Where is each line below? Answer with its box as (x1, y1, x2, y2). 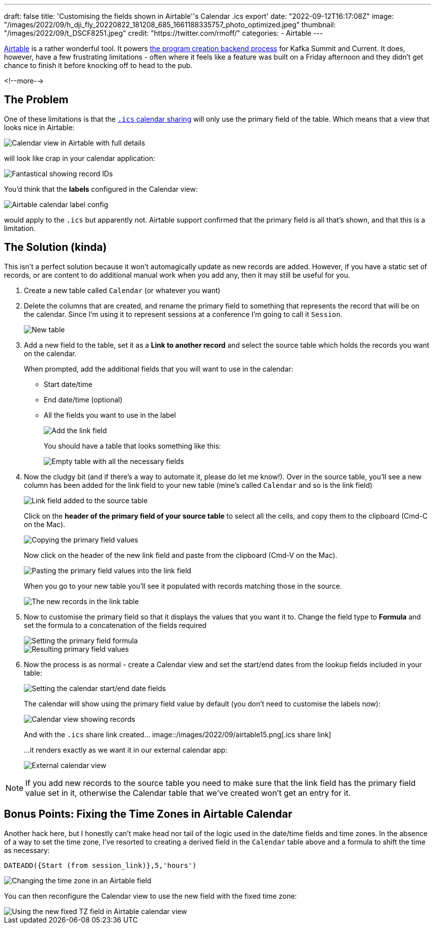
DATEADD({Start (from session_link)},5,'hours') (4, 861, 197, 869)
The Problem (4, 93, 69, 106)
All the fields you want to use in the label (44, 410, 176, 419)
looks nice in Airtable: (4, 123, 74, 132)
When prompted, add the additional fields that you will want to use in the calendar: (24, 364, 293, 373)
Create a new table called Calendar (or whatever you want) (24, 286, 220, 295)
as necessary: (4, 846, 50, 854)
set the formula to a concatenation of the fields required (24, 620, 207, 629)
